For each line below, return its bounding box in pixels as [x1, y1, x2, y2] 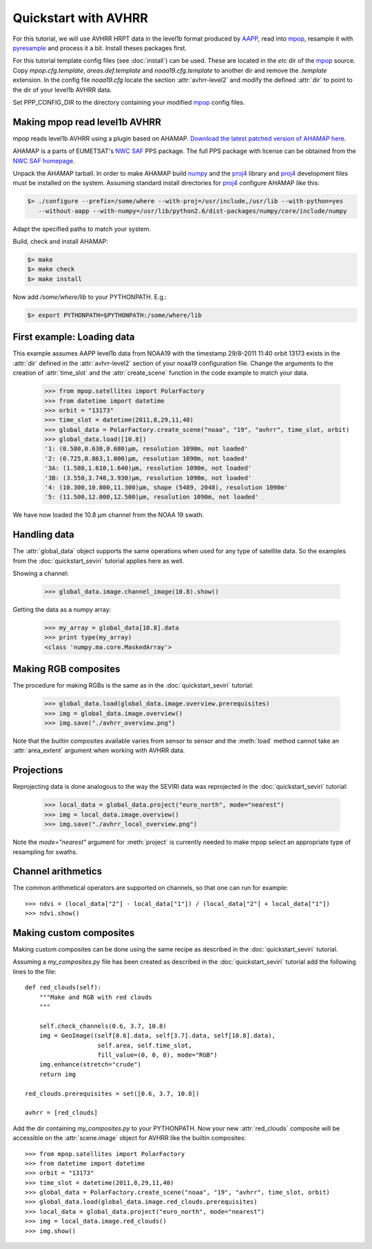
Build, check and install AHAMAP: [12, 238, 108, 246]
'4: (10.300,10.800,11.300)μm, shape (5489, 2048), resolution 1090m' [44, 484, 289, 492]
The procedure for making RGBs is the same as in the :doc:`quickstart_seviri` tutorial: [12, 681, 254, 690]
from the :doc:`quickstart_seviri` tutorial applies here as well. [12, 557, 185, 565]
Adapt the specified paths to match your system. [12, 225, 152, 233]
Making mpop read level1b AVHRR [12, 116, 162, 127]
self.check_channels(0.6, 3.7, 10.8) [39, 1022, 167, 1030]
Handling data [12, 529, 75, 541]
